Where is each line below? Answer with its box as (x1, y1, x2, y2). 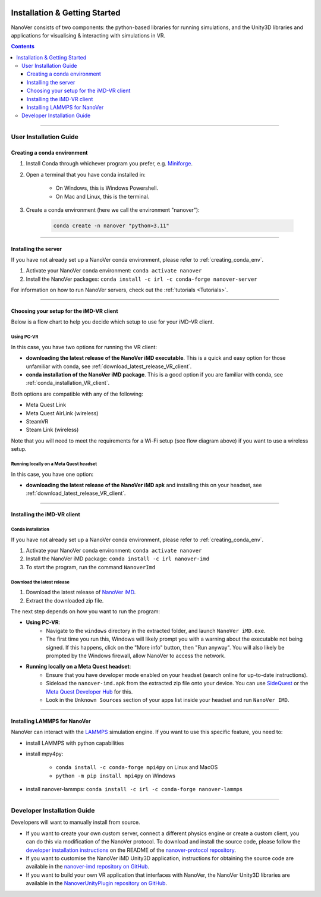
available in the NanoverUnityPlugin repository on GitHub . (26, 880, 168, 887)
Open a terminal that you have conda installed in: (26, 171, 146, 178)
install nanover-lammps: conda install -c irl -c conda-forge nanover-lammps (26, 786, 243, 793)
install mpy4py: (26, 750, 64, 758)
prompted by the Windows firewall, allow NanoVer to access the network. (46, 652, 226, 659)
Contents (11, 43, 35, 50)
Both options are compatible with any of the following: (11, 390, 144, 397)
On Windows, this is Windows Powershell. (55, 184, 159, 192)
